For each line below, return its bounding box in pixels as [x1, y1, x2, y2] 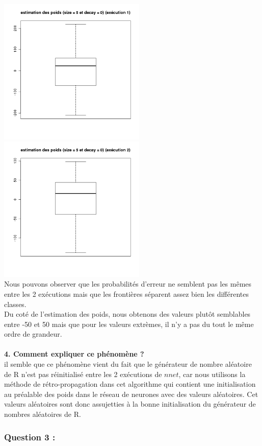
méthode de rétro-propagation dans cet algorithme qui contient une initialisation [4, 379, 256, 389]
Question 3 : [4, 430, 56, 443]
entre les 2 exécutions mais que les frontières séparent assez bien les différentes [4, 288, 249, 299]
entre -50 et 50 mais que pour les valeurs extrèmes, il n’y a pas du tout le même [4, 318, 254, 329]
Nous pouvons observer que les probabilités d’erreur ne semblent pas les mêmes [4, 278, 252, 289]
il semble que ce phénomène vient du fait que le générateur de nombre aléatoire [4, 359, 252, 369]
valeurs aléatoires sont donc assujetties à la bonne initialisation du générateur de [4, 398, 256, 409]
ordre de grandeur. [4, 328, 62, 339]
